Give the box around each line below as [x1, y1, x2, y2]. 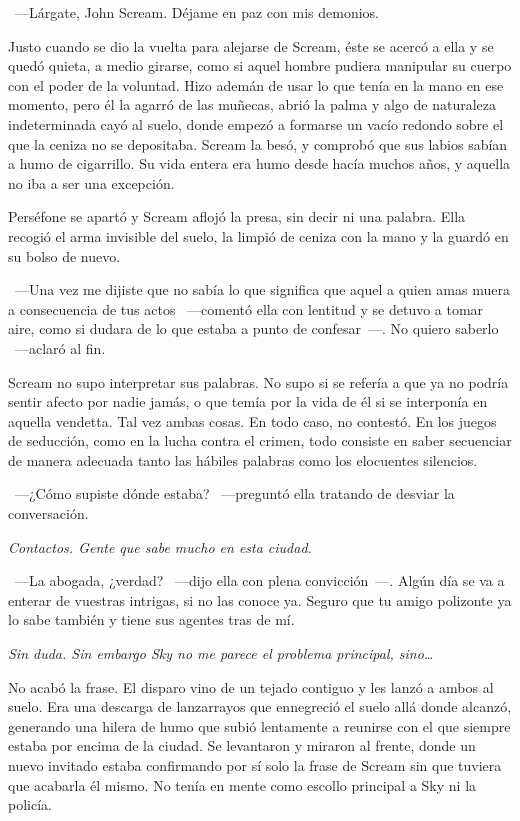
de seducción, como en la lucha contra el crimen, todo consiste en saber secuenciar [8, 430, 512, 451]
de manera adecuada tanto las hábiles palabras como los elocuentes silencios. [8, 449, 478, 470]
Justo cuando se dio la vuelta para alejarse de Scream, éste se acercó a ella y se [8, 35, 494, 56]
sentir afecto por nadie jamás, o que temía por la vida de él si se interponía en [8, 391, 488, 412]
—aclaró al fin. [14, 337, 106, 358]
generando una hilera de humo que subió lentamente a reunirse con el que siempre [8, 715, 511, 736]
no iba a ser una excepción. [8, 172, 175, 193]
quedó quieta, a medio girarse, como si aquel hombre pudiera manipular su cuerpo [8, 55, 512, 76]
